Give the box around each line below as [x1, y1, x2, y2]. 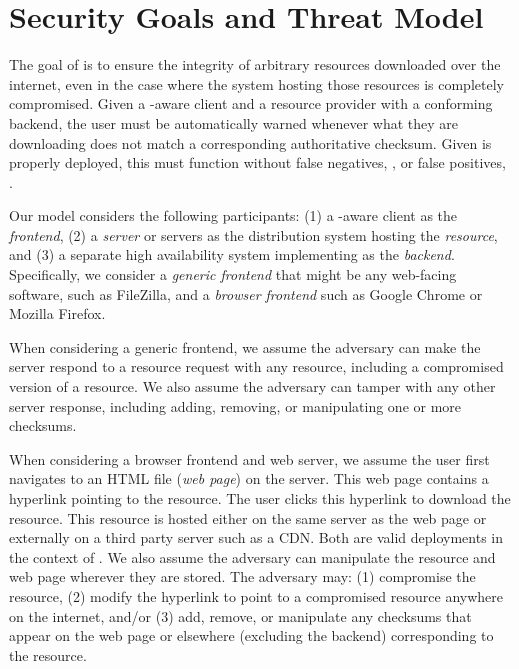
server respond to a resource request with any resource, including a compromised [9, 356, 504, 377]
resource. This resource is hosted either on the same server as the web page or [9, 507, 487, 528]
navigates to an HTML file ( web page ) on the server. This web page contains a [9, 468, 489, 489]
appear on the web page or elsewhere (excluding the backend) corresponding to [9, 625, 494, 646]
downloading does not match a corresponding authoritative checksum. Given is [9, 132, 492, 153]
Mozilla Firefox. [9, 303, 106, 324]
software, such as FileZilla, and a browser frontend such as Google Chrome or [9, 283, 483, 304]
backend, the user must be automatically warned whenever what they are [9, 112, 459, 133]
